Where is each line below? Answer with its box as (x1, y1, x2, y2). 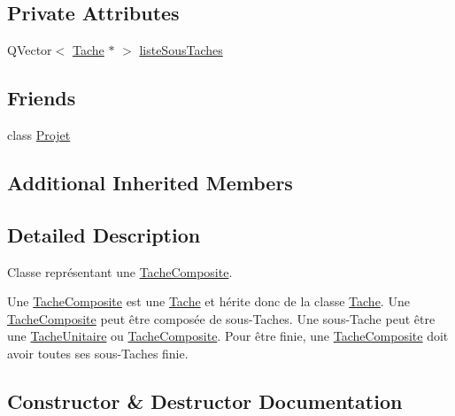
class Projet (7, 126, 71, 143)
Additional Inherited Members (7, 168, 293, 196)
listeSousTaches (139, 41, 223, 59)
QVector (7, 41, 52, 59)
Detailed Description (7, 220, 201, 248)
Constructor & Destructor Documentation (7, 387, 403, 414)
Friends (7, 84, 76, 112)
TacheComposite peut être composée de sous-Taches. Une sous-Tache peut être (7, 309, 436, 327)
